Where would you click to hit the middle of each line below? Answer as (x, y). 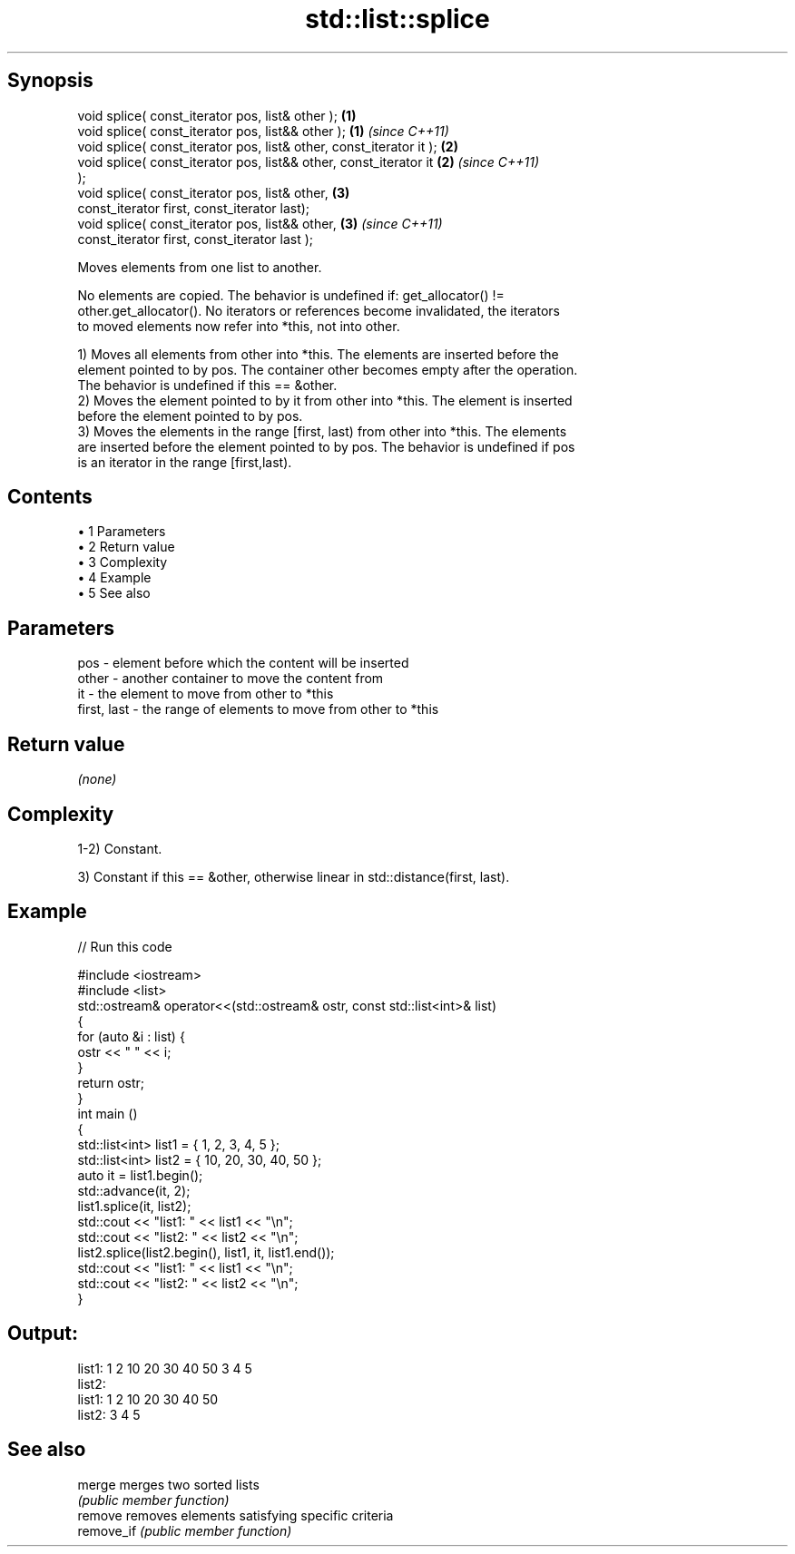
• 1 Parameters (122, 532)
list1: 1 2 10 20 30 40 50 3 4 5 (165, 1368)
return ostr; (111, 1082)
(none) (97, 779)
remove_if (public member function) (185, 1530)
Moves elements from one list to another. (200, 267)
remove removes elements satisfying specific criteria (236, 1515)
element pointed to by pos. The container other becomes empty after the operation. (328, 369)
